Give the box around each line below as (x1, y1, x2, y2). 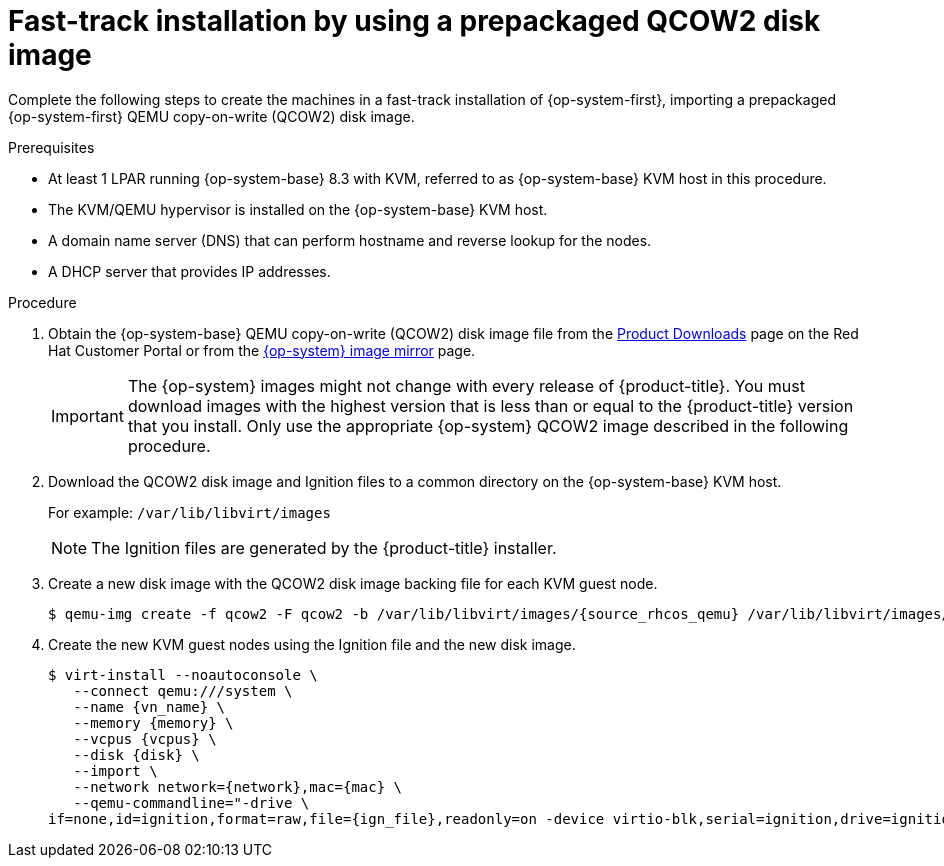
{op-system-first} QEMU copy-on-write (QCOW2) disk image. (8, 107, 415, 125)
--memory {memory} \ (73, 714, 234, 731)
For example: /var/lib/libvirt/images (48, 503, 331, 521)
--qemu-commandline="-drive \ (73, 794, 310, 811)
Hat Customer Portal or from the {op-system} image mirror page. (48, 341, 476, 359)
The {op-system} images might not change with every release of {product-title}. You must (127, 375, 805, 396)
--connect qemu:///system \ (73, 682, 293, 699)
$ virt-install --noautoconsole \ (48, 666, 318, 683)
